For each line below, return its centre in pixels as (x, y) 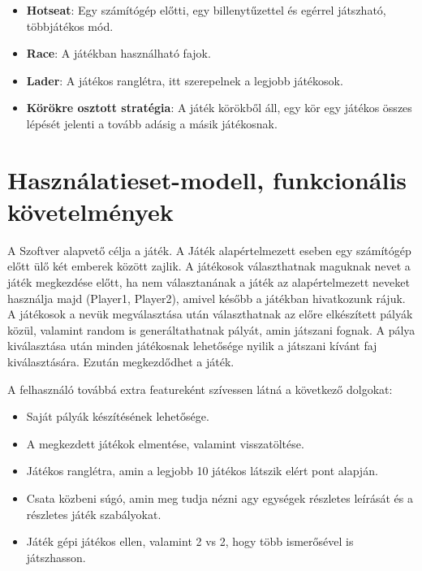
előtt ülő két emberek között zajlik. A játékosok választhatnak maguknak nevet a (209, 266)
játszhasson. (56, 557)
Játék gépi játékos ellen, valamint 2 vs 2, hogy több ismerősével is (190, 541)
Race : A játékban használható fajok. (118, 53)
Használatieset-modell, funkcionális (207, 179)
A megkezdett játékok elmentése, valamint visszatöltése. (165, 443)
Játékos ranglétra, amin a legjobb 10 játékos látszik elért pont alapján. (202, 471)
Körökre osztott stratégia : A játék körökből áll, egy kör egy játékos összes (219, 108)
